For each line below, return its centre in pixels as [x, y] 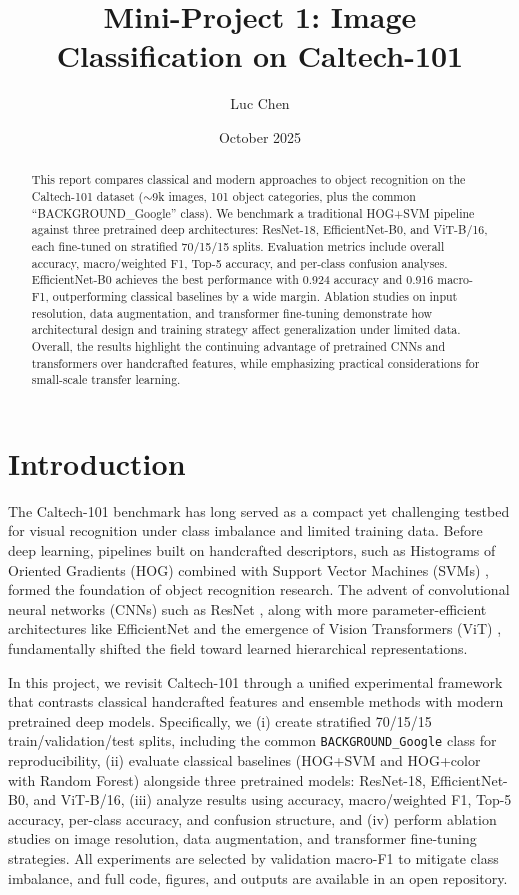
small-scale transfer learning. [106, 379]
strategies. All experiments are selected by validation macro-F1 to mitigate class [253, 857]
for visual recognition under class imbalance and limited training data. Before [245, 530]
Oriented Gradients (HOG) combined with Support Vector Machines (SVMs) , [248, 569]
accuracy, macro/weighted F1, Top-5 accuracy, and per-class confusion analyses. [239, 262]
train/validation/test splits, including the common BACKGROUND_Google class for [252, 740]
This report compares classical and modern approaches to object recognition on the [248, 179]
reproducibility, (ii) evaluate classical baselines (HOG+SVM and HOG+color [244, 759]
